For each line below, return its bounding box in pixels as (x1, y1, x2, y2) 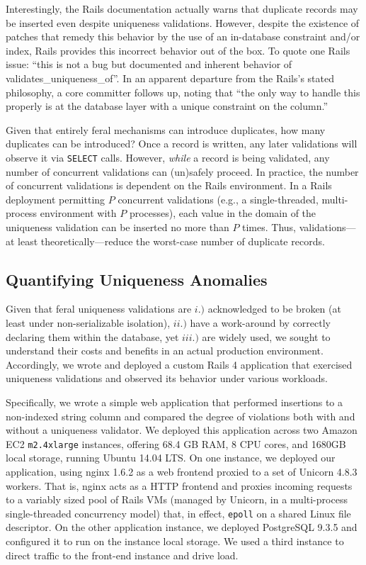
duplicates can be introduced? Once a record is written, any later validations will (6, 136, 358, 151)
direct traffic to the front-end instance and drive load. (6, 547, 239, 562)
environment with (40, 206, 117, 220)
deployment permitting (6, 191, 105, 206)
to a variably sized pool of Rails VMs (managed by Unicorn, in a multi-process (6, 492, 348, 507)
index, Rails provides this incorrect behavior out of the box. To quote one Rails (6, 43, 350, 57)
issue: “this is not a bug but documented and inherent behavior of (6, 57, 292, 72)
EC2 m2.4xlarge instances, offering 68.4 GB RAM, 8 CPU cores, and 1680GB (6, 436, 346, 451)
